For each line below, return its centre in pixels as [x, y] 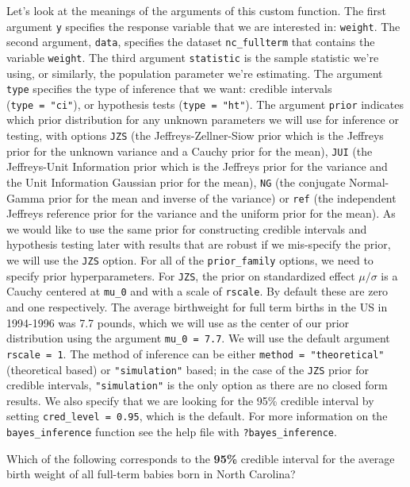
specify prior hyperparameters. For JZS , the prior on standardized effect [181, 275]
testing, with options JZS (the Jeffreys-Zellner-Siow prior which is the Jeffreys [195, 135]
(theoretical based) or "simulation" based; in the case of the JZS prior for [188, 369]
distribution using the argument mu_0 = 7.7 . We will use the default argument [198, 338]
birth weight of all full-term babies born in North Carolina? [151, 474]
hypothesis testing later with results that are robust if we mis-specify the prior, [199, 244]
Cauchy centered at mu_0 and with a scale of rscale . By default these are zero [197, 291]
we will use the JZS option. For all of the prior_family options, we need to [190, 260]
